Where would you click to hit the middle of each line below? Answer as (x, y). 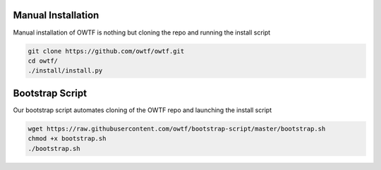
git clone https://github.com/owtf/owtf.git (106, 51)
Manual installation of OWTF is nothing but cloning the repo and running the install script (142, 32)
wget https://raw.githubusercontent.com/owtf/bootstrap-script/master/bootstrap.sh (177, 128)
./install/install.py (65, 71)
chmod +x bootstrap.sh (67, 139)
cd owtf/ (43, 61)
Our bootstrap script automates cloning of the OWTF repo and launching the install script (142, 110)
